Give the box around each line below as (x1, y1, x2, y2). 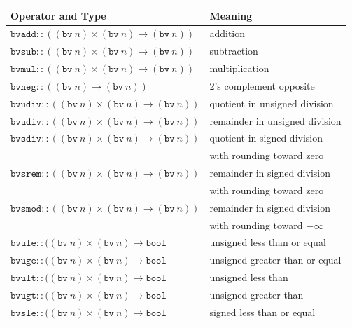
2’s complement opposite (209, 78, 315, 93)
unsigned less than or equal (209, 235, 326, 250)
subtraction (209, 43, 258, 58)
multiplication (209, 61, 269, 76)
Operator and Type (10, 8, 106, 22)
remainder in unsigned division (209, 113, 342, 128)
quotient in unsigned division (209, 95, 334, 110)
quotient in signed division (209, 130, 323, 145)
